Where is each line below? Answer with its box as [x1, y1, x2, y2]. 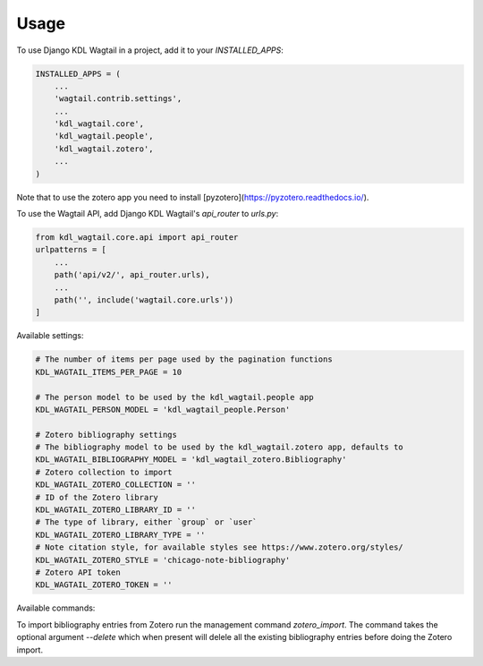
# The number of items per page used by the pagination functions [35, 354, 333, 364]
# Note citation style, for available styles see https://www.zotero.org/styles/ [35, 542, 404, 552]
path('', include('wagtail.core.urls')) [54, 295, 234, 304]
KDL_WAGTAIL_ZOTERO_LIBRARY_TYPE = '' [35, 529, 206, 540]
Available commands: [16, 602, 96, 613]
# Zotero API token [35, 567, 121, 577]
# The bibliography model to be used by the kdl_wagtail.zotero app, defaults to [35, 442, 404, 452]
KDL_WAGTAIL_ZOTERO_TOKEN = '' [35, 580, 174, 590]
